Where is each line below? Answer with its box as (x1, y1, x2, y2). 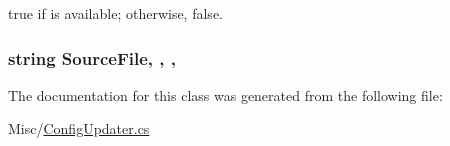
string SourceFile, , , (8, 45, 176, 70)
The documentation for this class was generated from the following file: (8, 84, 443, 105)
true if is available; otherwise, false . (8, 3, 224, 23)
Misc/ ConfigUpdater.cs (8, 118, 150, 139)
